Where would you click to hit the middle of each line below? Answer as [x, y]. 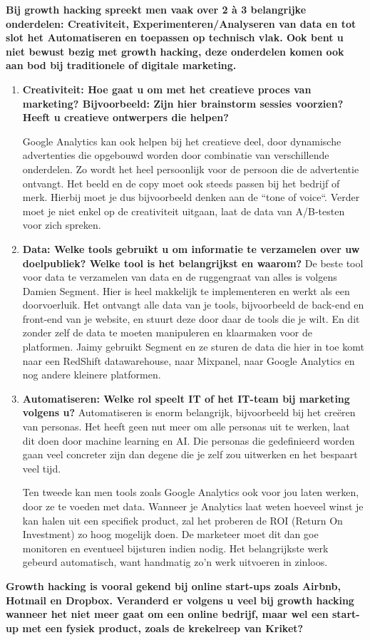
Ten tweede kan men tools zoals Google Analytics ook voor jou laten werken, [191, 492]
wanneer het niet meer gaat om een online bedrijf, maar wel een [167, 614]
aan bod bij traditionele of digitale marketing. [121, 65]
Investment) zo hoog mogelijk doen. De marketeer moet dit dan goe [170, 534]
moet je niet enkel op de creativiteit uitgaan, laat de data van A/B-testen [184, 211]
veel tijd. [42, 468]
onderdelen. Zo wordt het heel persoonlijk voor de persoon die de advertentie [191, 169]
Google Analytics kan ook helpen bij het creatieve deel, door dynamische [182, 141]
